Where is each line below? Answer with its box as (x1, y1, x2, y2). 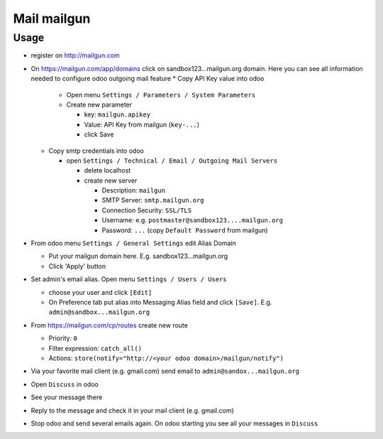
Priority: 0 (48, 334, 78, 342)
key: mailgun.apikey (84, 110, 151, 119)
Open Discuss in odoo (30, 380, 99, 389)
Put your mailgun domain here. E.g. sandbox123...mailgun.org (48, 252, 228, 261)
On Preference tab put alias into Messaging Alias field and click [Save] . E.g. (48, 298, 272, 306)
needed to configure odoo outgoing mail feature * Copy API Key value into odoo (30, 75, 265, 83)
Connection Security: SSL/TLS (101, 206, 191, 215)
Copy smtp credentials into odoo (48, 146, 145, 155)
